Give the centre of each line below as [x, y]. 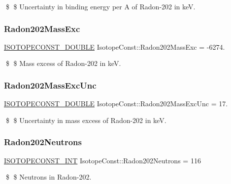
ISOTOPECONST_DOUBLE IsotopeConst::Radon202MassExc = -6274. [115, 46]
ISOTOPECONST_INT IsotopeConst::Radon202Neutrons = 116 [102, 160]
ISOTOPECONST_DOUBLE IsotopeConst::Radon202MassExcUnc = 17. [116, 104]
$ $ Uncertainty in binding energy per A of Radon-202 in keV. [100, 6]
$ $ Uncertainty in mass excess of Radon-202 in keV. [86, 120]
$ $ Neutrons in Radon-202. [49, 177]
